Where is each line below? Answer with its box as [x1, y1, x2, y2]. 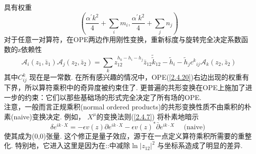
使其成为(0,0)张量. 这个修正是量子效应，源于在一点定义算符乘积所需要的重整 [4, 130, 252, 141]
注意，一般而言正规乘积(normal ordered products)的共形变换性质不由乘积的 [4, 102, 245, 112]
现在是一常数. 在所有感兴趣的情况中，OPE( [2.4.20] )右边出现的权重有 [29, 72, 249, 82]
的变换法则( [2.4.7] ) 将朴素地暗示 [96, 111, 199, 121]
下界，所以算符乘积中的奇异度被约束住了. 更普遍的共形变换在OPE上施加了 [4, 82, 246, 92]
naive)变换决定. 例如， [13, 111, 85, 121]
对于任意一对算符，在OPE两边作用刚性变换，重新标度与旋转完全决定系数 [4, 34, 241, 45]
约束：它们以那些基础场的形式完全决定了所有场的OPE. [24, 92, 201, 102]
